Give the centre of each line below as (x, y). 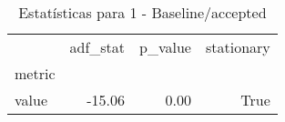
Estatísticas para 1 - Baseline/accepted (142, 12)
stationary (238, 47)
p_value (165, 47)
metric (35, 73)
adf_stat (97, 47)
